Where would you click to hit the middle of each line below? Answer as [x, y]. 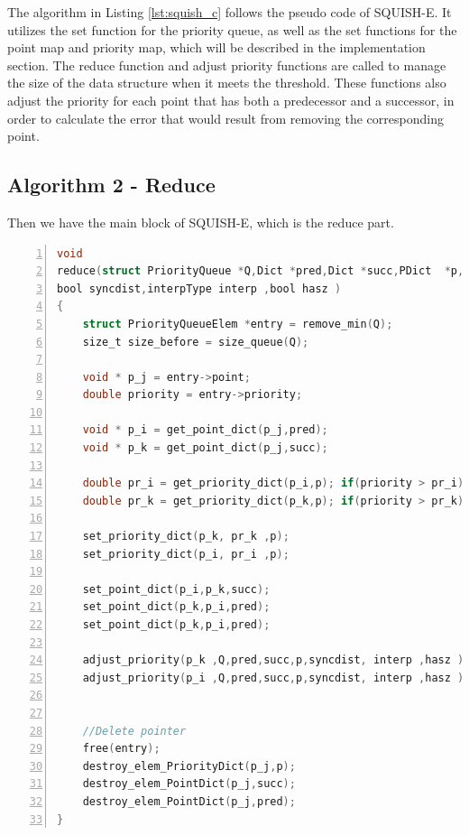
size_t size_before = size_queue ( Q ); [196, 342]
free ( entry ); [121, 749]
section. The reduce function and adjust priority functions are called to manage [227, 65]
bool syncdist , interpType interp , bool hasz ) [199, 288]
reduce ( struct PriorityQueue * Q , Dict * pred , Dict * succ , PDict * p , [261, 271]
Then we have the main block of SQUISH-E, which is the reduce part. [201, 222]
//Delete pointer [134, 731]
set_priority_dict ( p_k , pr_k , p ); [186, 537]
